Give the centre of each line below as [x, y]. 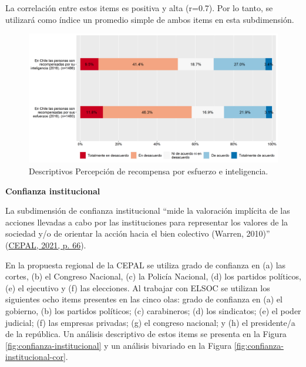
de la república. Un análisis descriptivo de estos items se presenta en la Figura [146, 334]
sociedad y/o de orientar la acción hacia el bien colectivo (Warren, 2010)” [138, 233]
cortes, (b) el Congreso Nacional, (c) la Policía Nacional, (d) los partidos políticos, [153, 276]
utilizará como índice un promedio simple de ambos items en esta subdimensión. [150, 19]
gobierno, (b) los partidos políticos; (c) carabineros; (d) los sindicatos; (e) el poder [153, 311]
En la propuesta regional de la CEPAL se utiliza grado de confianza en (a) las [146, 265]
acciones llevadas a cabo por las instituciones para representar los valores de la [147, 222]
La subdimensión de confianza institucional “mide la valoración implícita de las [148, 211]
